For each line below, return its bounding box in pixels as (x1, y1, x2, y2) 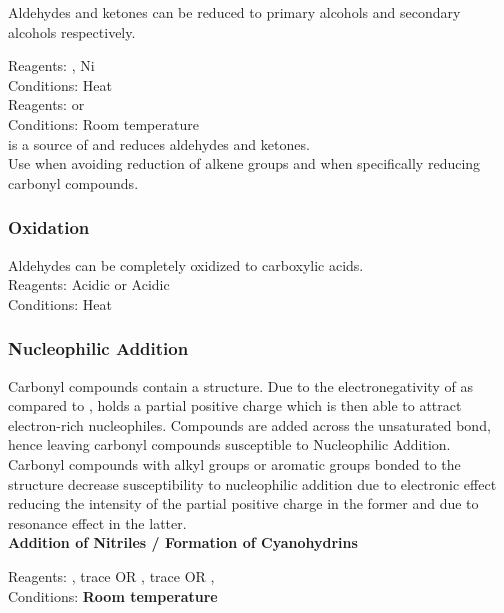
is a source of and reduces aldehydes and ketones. (8, 133, 310, 154)
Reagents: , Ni (8, 55, 95, 76)
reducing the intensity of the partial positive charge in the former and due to (8, 493, 479, 514)
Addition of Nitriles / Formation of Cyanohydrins (8, 532, 358, 553)
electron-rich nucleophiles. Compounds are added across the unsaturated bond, (8, 414, 491, 435)
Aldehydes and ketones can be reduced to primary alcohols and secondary (8, 2, 461, 22)
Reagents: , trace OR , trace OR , (8, 565, 215, 586)
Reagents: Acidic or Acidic (8, 274, 170, 295)
